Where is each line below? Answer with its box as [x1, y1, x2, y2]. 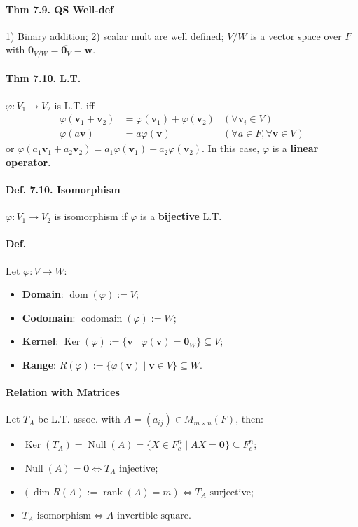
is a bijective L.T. [140, 209, 222, 224]
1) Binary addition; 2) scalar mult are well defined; [6, 28, 224, 43]
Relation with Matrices [6, 385, 120, 399]
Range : [22, 357, 56, 372]
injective [119, 464, 156, 474]
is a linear [272, 141, 319, 156]
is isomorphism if [54, 209, 128, 224]
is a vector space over [250, 28, 342, 43]
